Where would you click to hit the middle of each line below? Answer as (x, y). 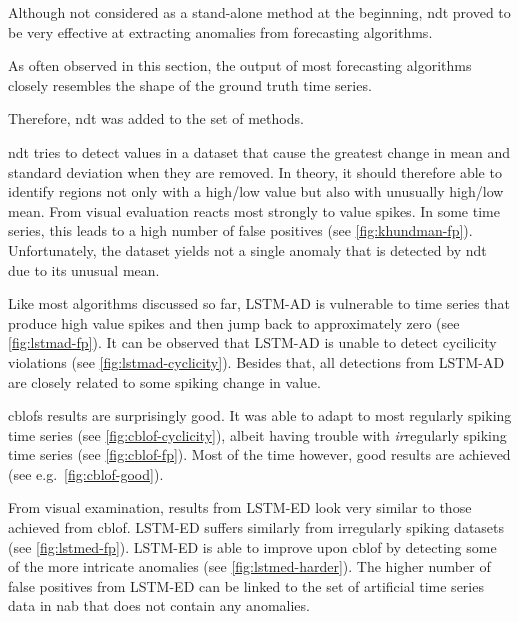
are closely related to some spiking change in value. (164, 381)
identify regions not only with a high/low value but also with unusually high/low (256, 191)
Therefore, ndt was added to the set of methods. (156, 118)
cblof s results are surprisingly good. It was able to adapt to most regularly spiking (260, 415)
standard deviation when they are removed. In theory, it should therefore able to (255, 171)
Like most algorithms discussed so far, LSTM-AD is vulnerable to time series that (259, 303)
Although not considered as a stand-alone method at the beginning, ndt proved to (259, 12)
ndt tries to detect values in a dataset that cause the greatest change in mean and (259, 151)
